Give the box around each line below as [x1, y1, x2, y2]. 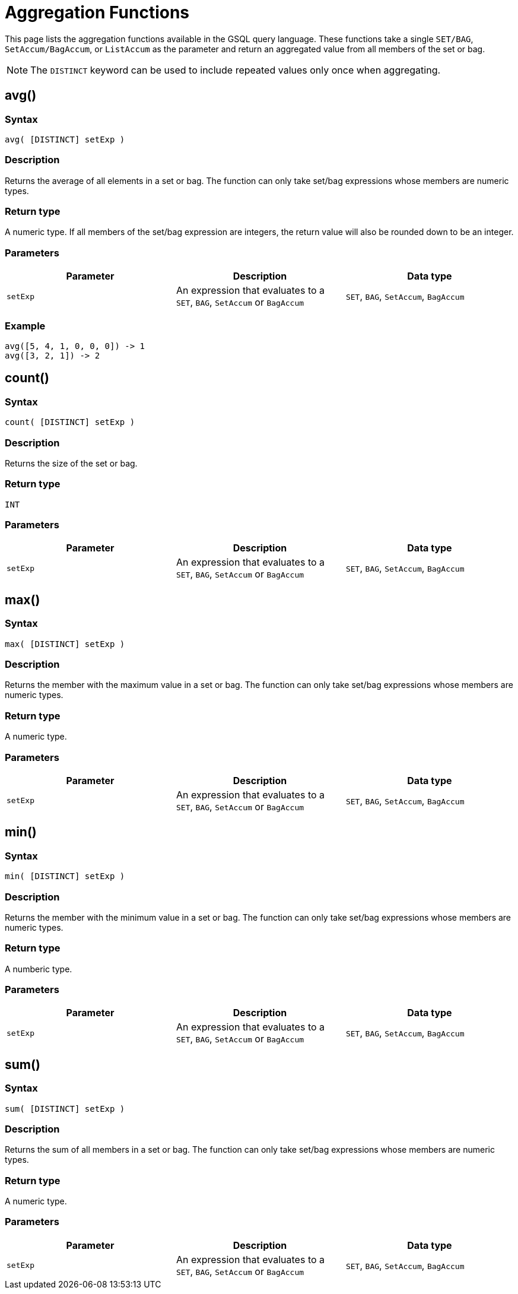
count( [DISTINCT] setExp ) [5, 417, 135, 427]
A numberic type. [5, 963, 72, 974]
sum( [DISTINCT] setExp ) [5, 1103, 125, 1114]
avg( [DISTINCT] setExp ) [5, 134, 125, 144]
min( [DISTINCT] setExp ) [5, 871, 125, 881]
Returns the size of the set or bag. [5, 458, 138, 468]
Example [5, 319, 46, 332]
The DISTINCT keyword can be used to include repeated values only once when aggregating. [30, 64, 441, 76]
